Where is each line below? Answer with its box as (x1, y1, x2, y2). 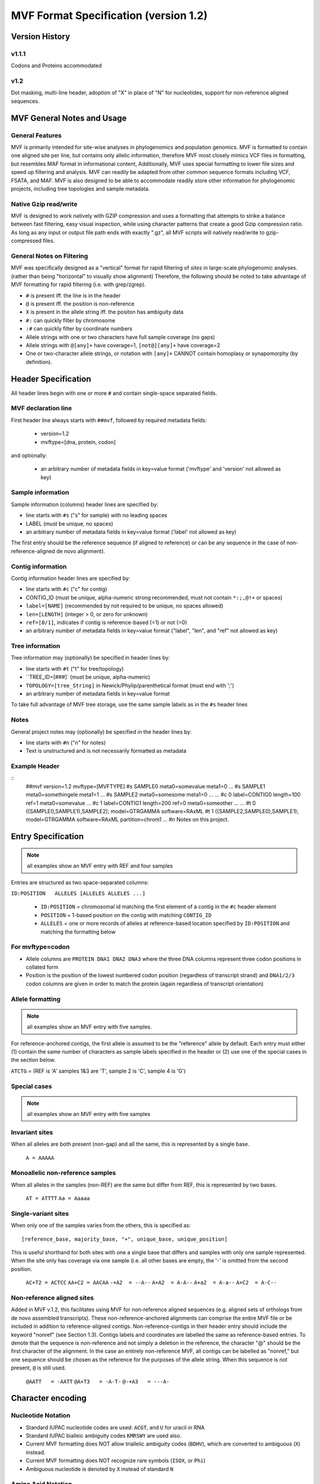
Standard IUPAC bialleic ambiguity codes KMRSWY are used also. (25, 1432, 182, 1439)
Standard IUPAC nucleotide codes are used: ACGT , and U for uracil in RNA (25, 1423, 205, 1431)
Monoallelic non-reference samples (11, 1169, 116, 1177)
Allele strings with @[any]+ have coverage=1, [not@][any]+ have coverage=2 (25, 341, 220, 348)
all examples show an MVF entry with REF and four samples (27, 863, 173, 870)
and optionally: (11, 452, 47, 459)
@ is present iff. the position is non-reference (25, 300, 135, 307)
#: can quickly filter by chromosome (25, 316, 116, 324)
